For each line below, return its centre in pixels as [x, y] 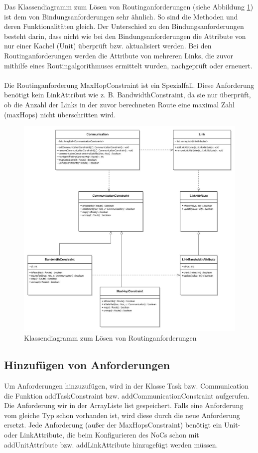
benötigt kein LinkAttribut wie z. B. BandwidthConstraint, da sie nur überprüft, [128, 95]
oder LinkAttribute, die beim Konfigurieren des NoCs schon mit [102, 434]
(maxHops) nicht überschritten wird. [60, 114]
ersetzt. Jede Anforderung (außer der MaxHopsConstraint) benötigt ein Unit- [122, 425]
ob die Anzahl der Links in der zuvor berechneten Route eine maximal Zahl [120, 104]
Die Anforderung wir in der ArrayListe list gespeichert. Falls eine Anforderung [124, 405]
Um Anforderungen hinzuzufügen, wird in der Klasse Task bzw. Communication [126, 386]
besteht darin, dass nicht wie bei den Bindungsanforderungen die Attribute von [125, 36]
